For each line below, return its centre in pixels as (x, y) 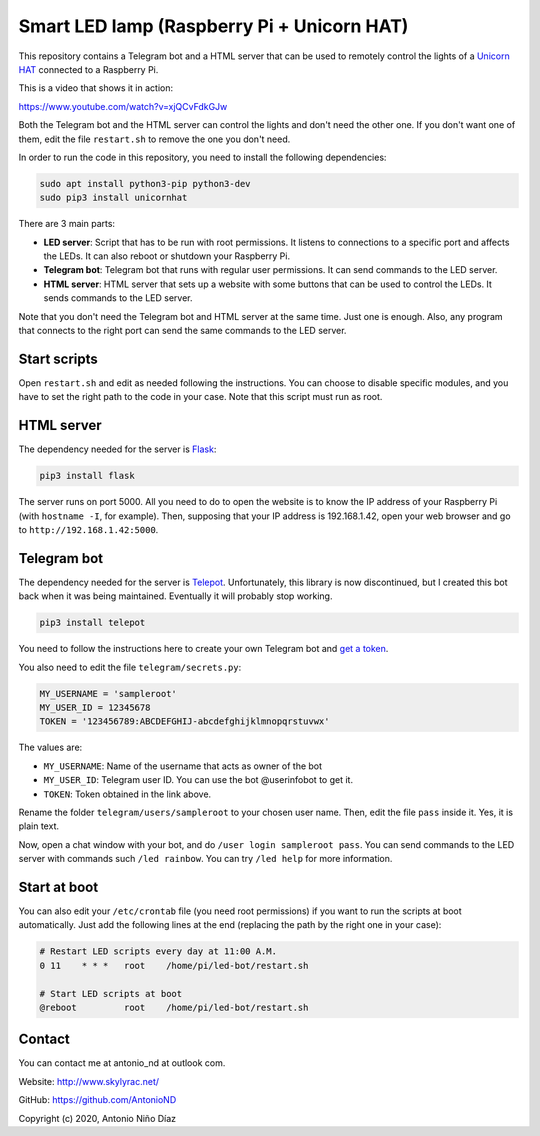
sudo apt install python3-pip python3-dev (145, 183)
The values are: (50, 747)
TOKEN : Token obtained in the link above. (127, 794)
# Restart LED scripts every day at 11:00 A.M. (158, 951)
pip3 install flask (87, 476)
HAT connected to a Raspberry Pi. (88, 69)
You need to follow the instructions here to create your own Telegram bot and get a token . (203, 649)
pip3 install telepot (92, 623)
